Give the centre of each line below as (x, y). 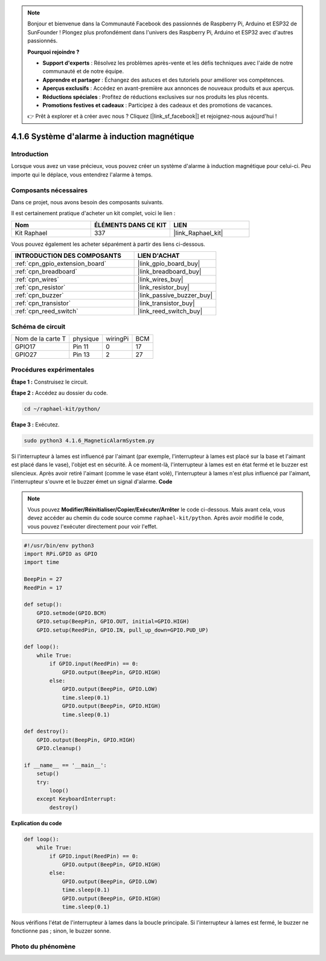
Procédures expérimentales (53, 370)
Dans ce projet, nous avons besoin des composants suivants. (88, 202)
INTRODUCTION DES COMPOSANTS (68, 256)
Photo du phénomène (43, 947)
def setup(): (43, 605)
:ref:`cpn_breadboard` (46, 272)
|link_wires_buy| (160, 280)
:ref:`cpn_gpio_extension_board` (61, 264)
